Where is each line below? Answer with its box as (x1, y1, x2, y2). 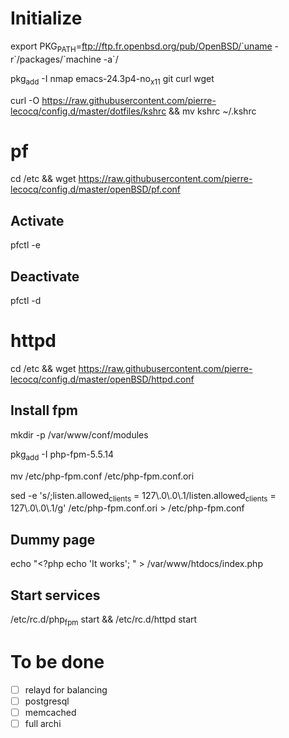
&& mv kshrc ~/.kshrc (168, 105, 257, 117)
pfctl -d (10, 295, 42, 307)
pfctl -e (10, 239, 41, 251)
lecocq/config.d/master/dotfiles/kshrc (10, 105, 167, 117)
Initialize (10, 7, 83, 30)
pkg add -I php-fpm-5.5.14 (10, 448, 115, 462)
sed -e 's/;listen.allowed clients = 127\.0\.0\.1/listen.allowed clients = (10, 489, 277, 504)
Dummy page (10, 531, 96, 548)
